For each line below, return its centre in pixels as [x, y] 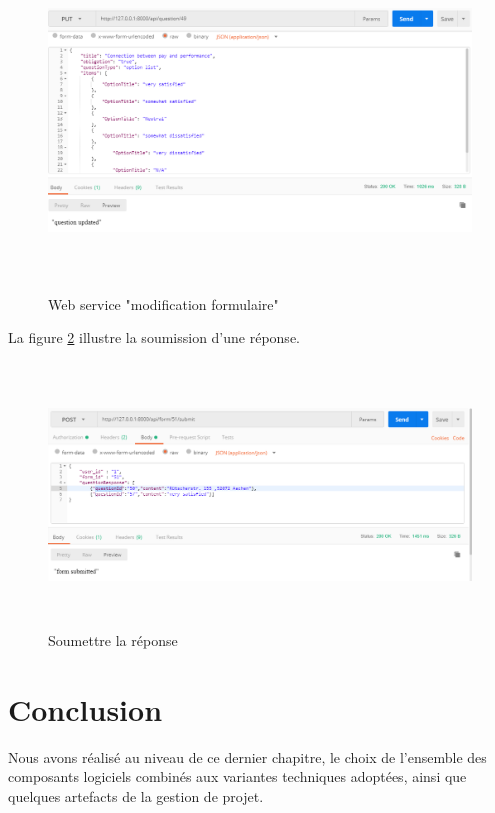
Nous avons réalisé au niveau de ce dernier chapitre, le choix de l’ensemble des [247, 756]
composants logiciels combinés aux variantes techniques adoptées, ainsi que [237, 776]
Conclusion [85, 708]
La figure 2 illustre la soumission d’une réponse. [154, 337]
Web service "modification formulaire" [163, 303]
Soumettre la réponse [113, 640]
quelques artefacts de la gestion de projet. [136, 796]
